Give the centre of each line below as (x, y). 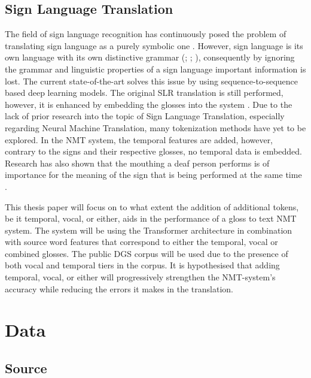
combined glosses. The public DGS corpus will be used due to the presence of (147, 253)
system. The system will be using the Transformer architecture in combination (149, 230)
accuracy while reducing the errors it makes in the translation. (119, 288)
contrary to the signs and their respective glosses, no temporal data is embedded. (153, 151)
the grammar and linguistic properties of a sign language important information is (155, 69)
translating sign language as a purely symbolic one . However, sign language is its (154, 45)
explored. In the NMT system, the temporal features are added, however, (139, 139)
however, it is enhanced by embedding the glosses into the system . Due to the (149, 104)
